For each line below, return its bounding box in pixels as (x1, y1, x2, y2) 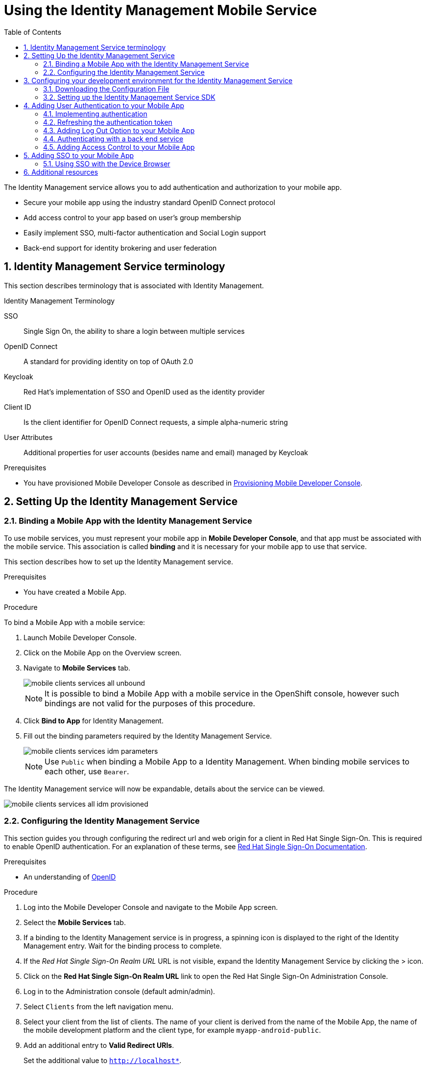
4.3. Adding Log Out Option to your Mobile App (43, 126, 195, 135)
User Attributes (4, 433, 53, 441)
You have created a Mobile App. (24, 587, 127, 596)
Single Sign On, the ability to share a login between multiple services (24, 326, 245, 335)
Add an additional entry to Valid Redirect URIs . (24, 1041, 174, 1049)
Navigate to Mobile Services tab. (24, 663, 131, 672)
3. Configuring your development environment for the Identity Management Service (24, 76, 293, 85)
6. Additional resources (24, 167, 98, 176)
